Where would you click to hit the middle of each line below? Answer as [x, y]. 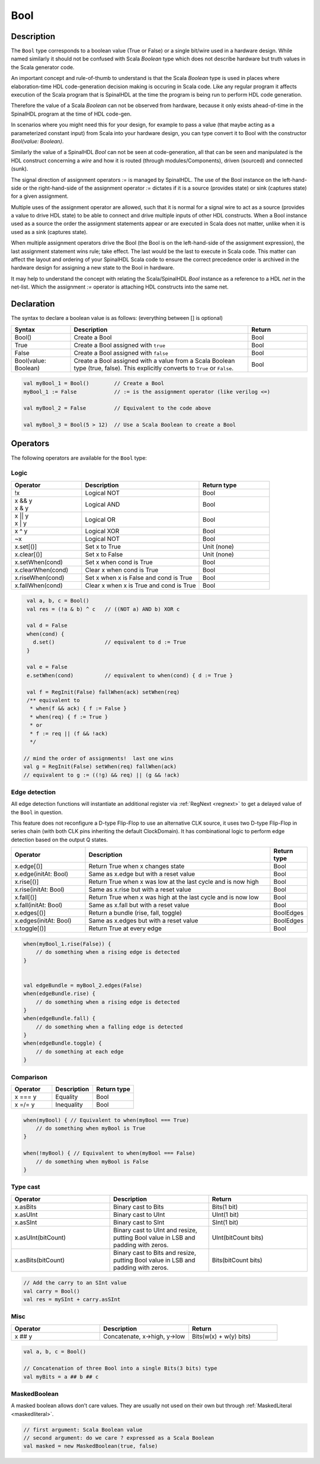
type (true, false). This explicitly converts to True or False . [154, 368]
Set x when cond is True [119, 562]
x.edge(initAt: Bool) [41, 874]
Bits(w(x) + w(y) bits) [221, 1336]
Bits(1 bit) [225, 1207]
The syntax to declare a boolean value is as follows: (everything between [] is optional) [117, 318]
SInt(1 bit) [225, 1222]
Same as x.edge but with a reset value [142, 874]
